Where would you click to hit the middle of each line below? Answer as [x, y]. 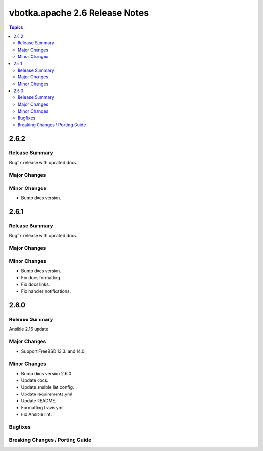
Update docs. [35, 380]
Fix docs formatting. [41, 278]
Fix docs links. [36, 284]
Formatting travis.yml [42, 408]
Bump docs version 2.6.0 [46, 374]
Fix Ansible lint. [37, 414]
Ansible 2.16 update [29, 329]
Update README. [39, 401]
